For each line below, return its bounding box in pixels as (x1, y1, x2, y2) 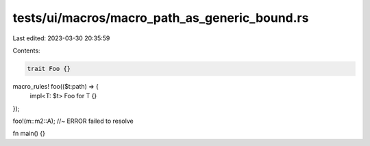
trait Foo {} (27, 65, 71, 72)
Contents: (12, 46, 40, 55)
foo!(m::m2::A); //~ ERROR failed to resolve (12, 117, 134, 126)
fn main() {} (12, 130, 46, 138)
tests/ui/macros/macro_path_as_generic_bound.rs (12, 10, 309, 25)
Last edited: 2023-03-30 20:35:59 (12, 34, 110, 42)
